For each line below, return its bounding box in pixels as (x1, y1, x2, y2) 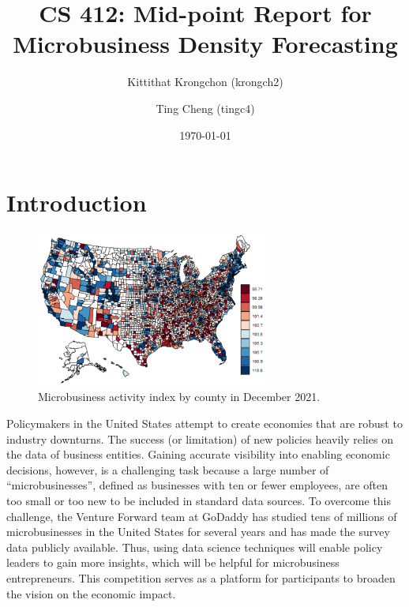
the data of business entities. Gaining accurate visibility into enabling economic (6, 446, 390, 463)
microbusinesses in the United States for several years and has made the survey (6, 523, 390, 540)
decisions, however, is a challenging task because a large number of (6, 461, 329, 478)
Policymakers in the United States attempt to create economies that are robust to (6, 415, 403, 432)
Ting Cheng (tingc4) (156, 99, 255, 116)
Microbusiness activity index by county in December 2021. (38, 388, 321, 405)
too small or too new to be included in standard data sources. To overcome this (6, 493, 392, 509)
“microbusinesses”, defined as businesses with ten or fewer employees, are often (6, 477, 388, 493)
